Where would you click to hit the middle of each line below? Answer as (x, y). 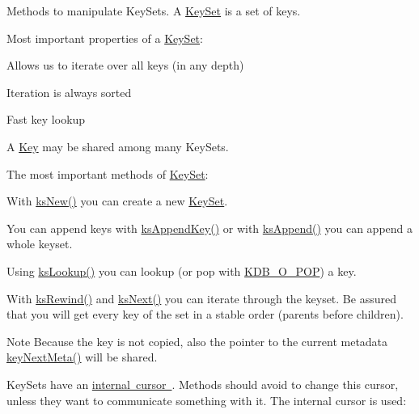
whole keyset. (40, 244)
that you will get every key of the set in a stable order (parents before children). (205, 314)
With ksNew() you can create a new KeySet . (117, 201)
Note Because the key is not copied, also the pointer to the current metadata (197, 341)
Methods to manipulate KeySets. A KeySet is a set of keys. (154, 11)
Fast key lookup (46, 119)
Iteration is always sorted (69, 92)
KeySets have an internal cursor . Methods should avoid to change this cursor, (203, 384)
